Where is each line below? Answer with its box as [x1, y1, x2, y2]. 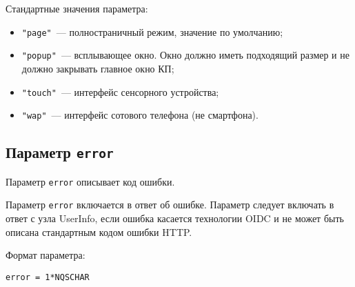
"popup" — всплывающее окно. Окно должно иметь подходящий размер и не [21, 48, 349, 62]
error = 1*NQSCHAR [6, 272, 90, 282]
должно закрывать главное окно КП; [21, 61, 174, 75]
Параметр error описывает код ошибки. [6, 174, 175, 188]
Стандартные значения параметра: [6, 1, 148, 15]
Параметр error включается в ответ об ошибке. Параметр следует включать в [6, 197, 334, 212]
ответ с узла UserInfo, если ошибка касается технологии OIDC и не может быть [6, 210, 344, 225]
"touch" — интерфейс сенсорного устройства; [21, 84, 219, 99]
